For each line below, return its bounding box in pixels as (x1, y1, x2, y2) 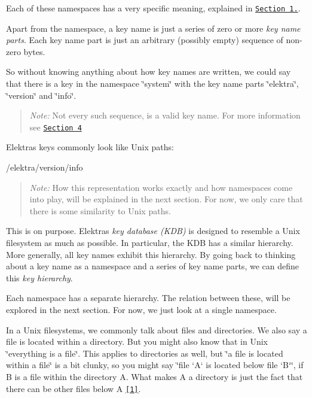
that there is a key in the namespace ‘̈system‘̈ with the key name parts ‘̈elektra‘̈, (6, 77, 299, 90)
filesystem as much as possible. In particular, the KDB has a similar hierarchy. (6, 236, 293, 249)
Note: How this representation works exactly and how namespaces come (29, 181, 293, 193)
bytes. (23, 45, 45, 57)
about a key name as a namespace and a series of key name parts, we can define (6, 260, 299, 272)
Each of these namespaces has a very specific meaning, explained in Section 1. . (6, 2, 301, 14)
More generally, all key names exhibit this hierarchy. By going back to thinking (6, 248, 296, 260)
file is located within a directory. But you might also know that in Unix (6, 335, 268, 348)
